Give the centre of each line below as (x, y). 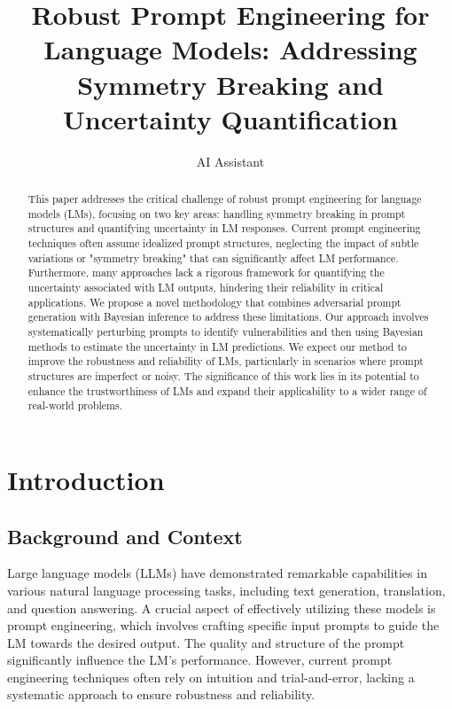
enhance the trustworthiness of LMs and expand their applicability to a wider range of (227, 390)
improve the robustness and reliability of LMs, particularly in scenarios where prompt (226, 361)
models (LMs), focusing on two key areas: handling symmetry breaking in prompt (217, 213)
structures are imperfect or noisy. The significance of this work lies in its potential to (223, 375)
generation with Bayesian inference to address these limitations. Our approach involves (228, 317)
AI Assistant (230, 161)
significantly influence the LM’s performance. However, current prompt (200, 660)
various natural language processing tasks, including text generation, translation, (226, 590)
